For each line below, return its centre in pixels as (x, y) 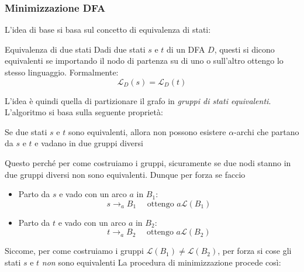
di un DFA (186, 49)
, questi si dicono (244, 49)
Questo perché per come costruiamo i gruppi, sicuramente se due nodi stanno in (148, 162)
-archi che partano (267, 131)
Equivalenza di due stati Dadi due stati (75, 49)
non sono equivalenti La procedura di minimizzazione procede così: (161, 262)
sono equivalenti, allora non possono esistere (147, 131)
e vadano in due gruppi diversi (89, 143)
